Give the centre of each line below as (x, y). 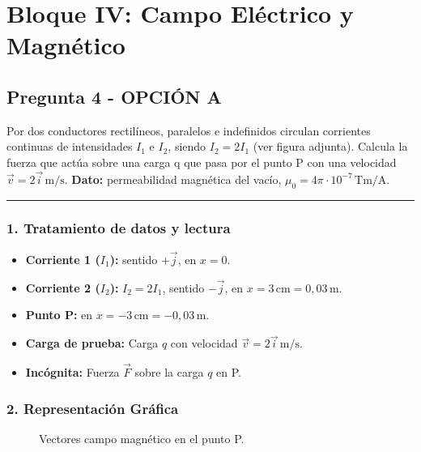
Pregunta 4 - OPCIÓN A (114, 96)
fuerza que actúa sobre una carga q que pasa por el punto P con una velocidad (202, 162)
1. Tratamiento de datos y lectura (119, 228)
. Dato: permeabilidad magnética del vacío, (173, 179)
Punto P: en (59, 315)
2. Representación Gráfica (93, 408)
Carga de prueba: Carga (92, 343)
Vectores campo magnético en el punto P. (142, 438)
